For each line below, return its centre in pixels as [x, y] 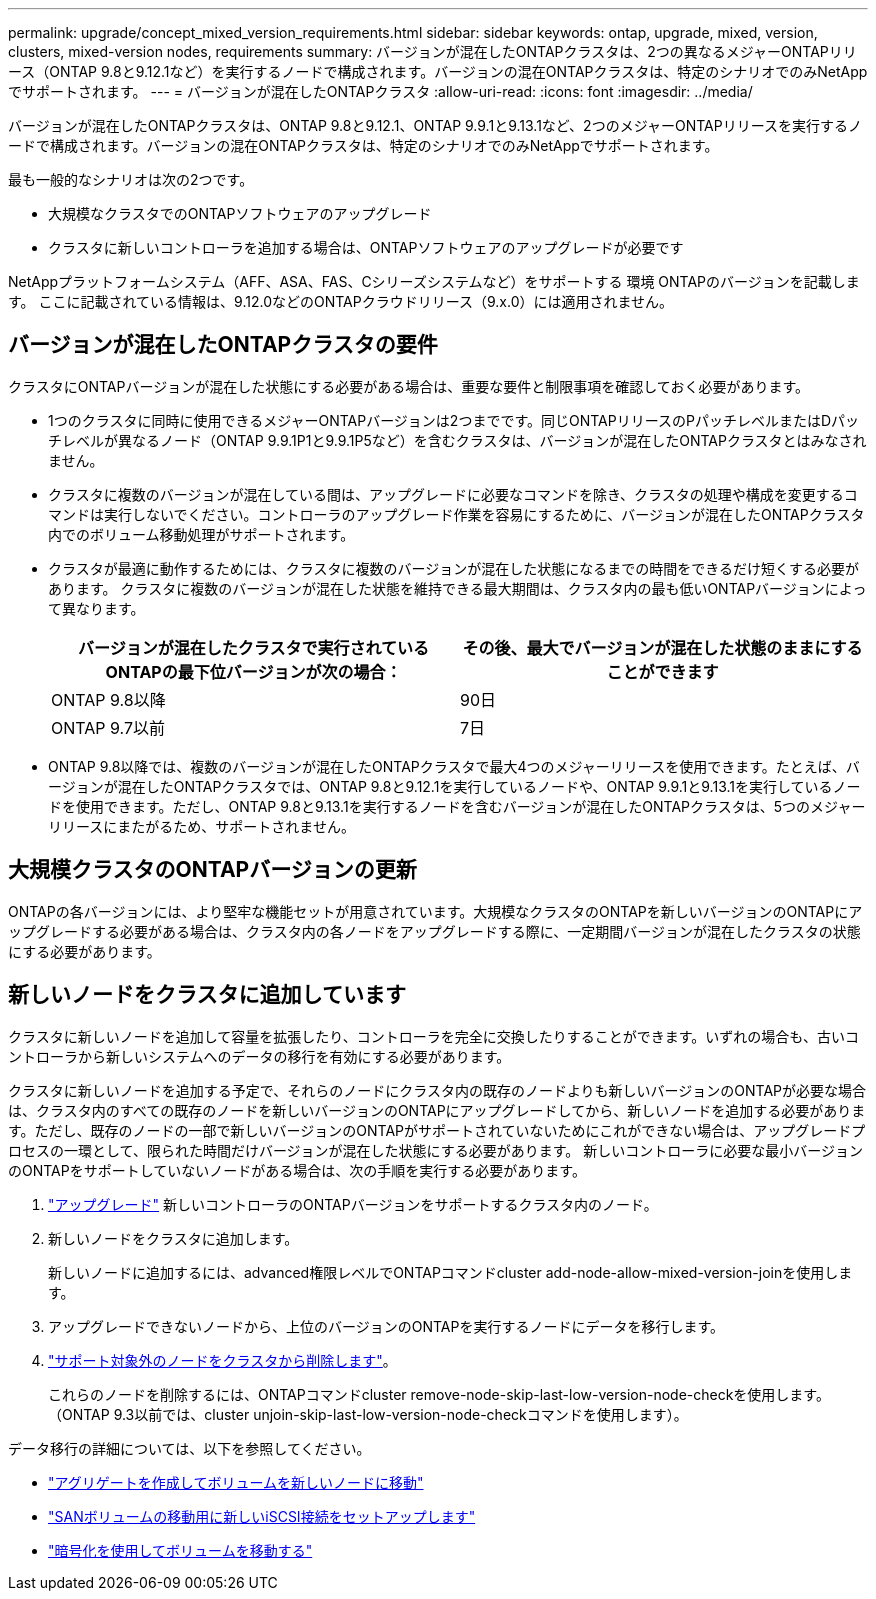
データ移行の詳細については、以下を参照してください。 [189, 1448]
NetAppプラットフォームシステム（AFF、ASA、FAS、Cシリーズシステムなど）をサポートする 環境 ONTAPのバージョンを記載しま [434, 281]
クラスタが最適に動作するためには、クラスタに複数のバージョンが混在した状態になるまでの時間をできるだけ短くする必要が [453, 568]
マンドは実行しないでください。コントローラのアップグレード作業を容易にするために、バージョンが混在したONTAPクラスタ [456, 514]
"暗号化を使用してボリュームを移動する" [180, 1550]
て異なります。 [96, 608]
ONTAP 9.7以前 [108, 727]
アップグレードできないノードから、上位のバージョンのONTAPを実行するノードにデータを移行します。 [386, 1326]
